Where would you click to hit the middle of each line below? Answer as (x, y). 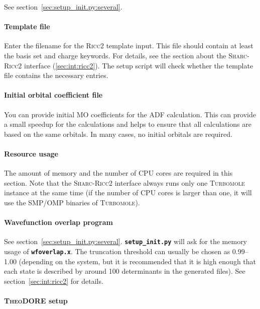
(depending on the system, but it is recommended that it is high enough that (138, 261)
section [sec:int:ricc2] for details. (54, 281)
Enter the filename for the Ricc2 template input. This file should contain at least (129, 46)
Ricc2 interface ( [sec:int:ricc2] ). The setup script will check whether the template (129, 65)
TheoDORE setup (36, 300)
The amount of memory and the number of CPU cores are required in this (118, 173)
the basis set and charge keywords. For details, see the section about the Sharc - (127, 55)
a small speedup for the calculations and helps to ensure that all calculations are (128, 124)
